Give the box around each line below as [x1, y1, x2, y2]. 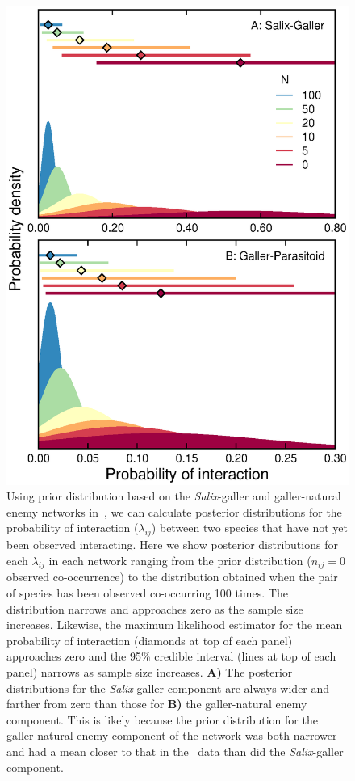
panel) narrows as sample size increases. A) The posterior [6, 664, 293, 681]
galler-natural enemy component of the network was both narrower [6, 727, 337, 744]
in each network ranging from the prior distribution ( [48, 551, 311, 568]
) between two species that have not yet [151, 519, 348, 536]
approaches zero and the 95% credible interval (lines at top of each [6, 648, 336, 665]
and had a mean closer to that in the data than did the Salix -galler [6, 743, 344, 760]
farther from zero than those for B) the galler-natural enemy [6, 695, 307, 712]
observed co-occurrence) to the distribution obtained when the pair [6, 568, 338, 585]
